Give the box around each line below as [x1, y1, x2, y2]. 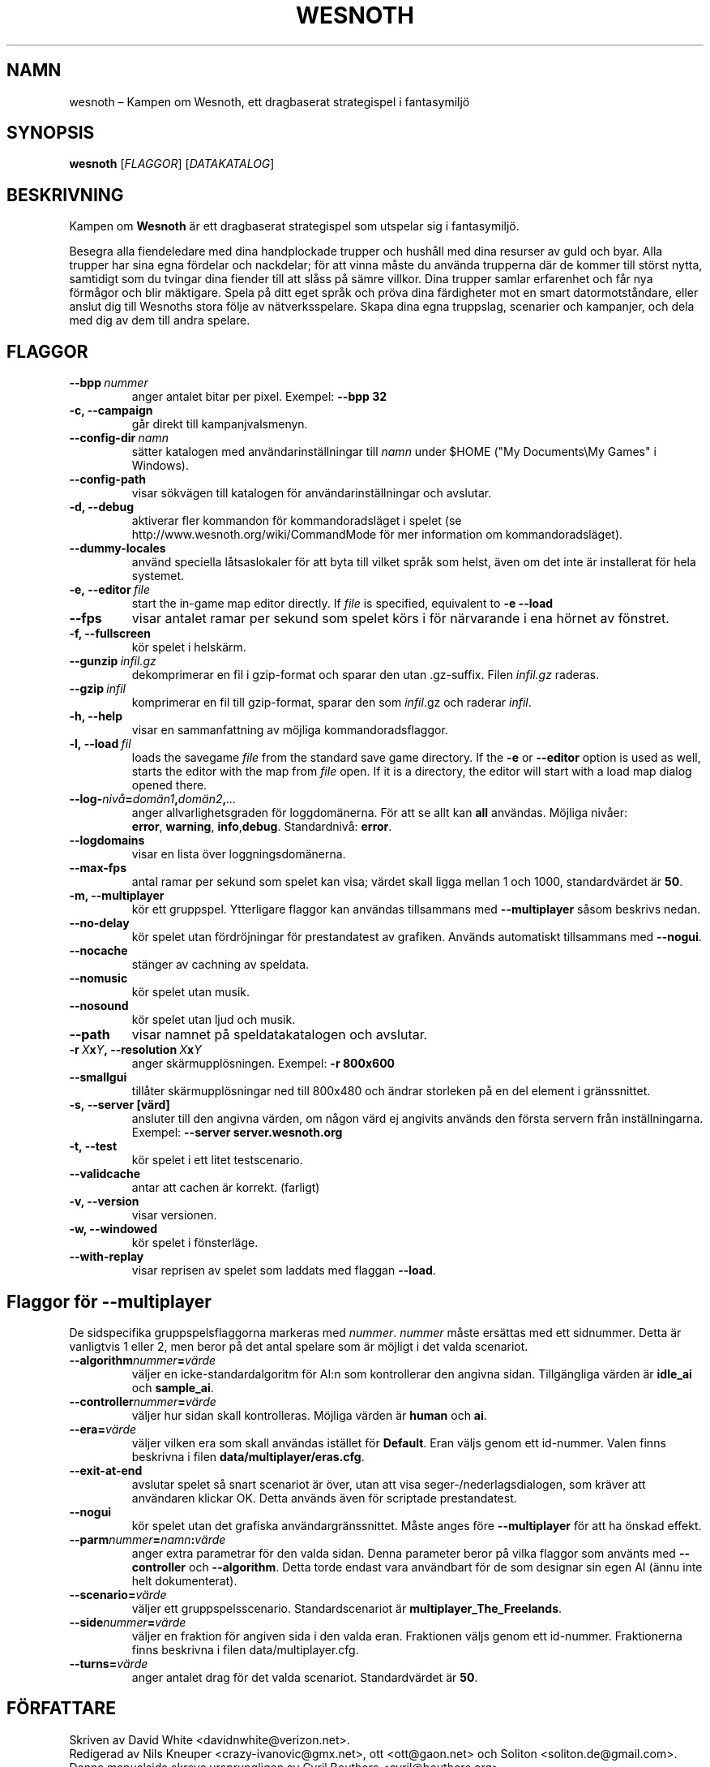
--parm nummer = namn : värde [69, 1532, 226, 1546]
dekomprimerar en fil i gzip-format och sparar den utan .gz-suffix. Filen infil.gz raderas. [131, 668, 600, 682]
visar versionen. [131, 1208, 217, 1223]
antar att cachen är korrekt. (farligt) [131, 1180, 320, 1195]
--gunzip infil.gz [69, 654, 156, 669]
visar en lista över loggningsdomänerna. [131, 847, 346, 862]
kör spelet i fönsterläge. [131, 1236, 259, 1250]
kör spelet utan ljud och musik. [131, 1012, 296, 1027]
